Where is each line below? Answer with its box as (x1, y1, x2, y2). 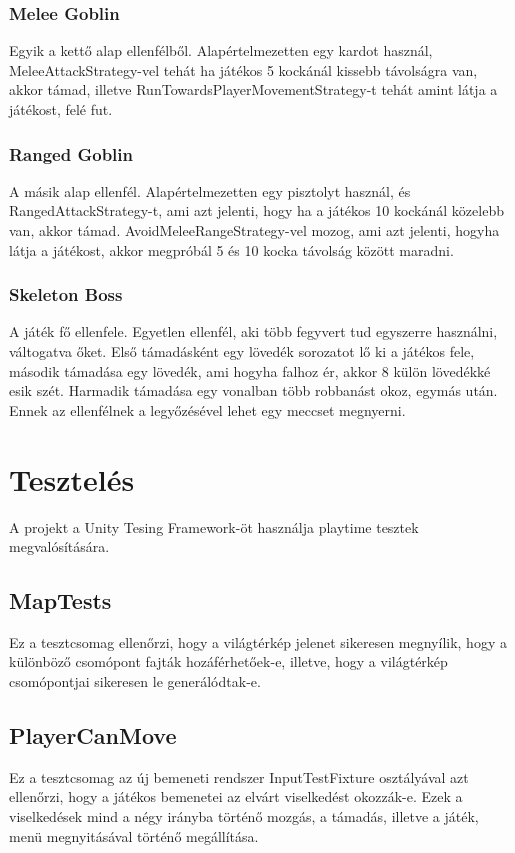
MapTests (9, 585, 112, 616)
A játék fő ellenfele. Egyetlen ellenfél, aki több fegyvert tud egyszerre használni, (9, 321, 498, 342)
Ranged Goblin (9, 141, 134, 166)
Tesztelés (9, 458, 135, 499)
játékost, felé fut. (9, 99, 113, 119)
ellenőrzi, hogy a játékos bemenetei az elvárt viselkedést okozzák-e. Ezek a (9, 786, 463, 807)
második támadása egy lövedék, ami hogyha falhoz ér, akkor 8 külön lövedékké (9, 360, 491, 381)
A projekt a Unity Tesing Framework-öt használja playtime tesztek (9, 516, 419, 537)
